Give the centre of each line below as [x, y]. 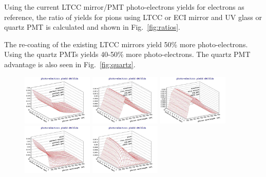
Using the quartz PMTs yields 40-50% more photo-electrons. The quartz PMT [127, 54]
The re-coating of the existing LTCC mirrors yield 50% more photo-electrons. [126, 44]
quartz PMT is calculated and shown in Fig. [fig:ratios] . [92, 27]
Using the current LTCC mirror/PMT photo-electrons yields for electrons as [124, 7]
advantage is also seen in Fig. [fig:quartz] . [70, 64]
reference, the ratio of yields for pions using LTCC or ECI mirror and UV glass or [133, 17]
